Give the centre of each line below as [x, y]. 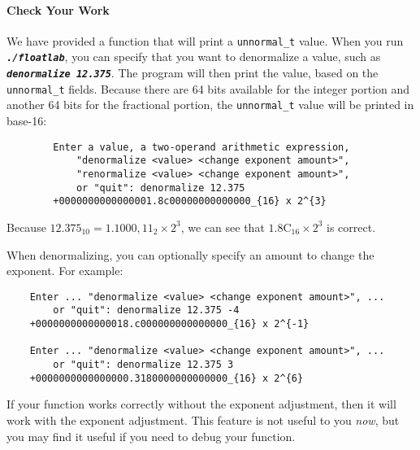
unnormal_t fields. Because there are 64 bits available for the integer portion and [208, 88]
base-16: [27, 121]
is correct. [351, 227]
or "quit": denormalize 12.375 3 [143, 365]
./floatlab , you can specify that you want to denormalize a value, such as [194, 57]
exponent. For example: [65, 271]
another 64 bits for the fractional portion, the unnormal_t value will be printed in [210, 105]
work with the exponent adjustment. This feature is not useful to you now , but [203, 419]
